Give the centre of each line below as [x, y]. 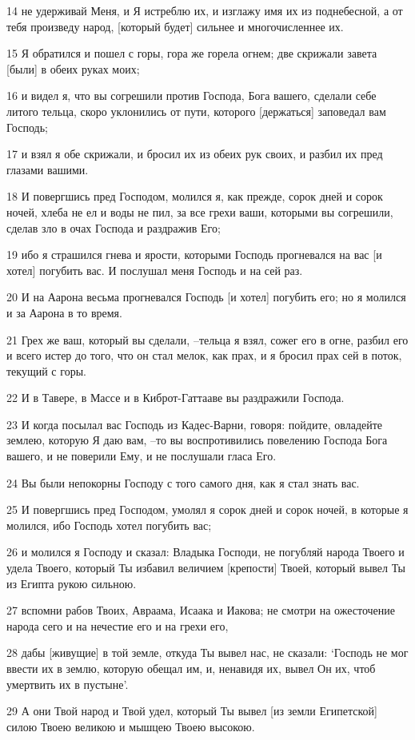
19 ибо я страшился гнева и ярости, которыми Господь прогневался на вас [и [194, 255]
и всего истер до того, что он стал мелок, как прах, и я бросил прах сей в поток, [204, 355]
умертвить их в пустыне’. [68, 684]
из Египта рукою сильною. [72, 583]
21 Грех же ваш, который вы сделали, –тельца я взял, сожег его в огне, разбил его [207, 339]
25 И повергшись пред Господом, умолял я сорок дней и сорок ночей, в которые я [207, 509]
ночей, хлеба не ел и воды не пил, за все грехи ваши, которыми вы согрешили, [200, 211]
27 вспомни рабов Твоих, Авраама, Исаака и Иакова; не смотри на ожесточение [201, 610]
